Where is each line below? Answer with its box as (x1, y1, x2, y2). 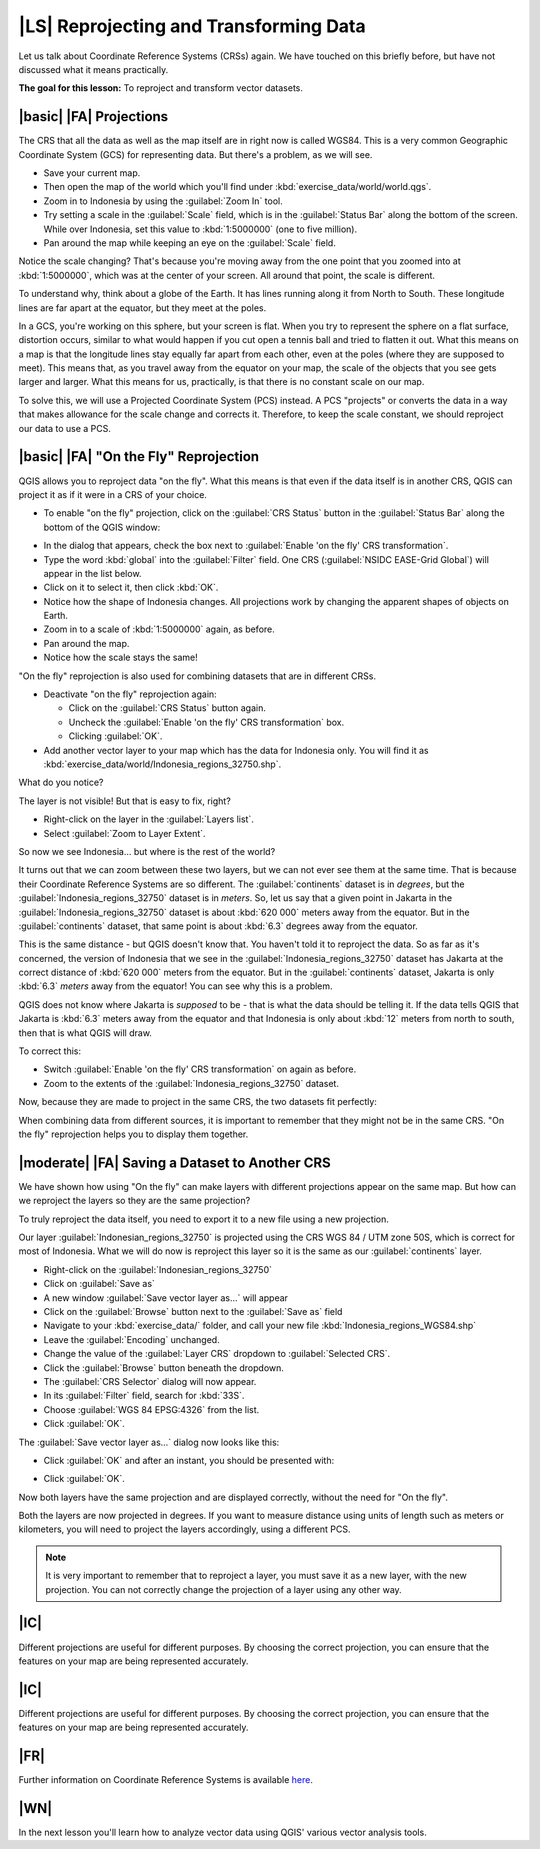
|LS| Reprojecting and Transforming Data (18, 15, 367, 37)
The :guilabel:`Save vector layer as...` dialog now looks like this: (18, 1436, 280, 1448)
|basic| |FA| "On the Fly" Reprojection (18, 448, 260, 465)
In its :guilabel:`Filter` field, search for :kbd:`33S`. (43, 1390, 245, 1402)
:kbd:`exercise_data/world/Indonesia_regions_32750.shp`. (43, 758, 282, 770)
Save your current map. (43, 167, 141, 179)
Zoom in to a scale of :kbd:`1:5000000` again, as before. (43, 623, 275, 635)
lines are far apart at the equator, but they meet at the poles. (18, 301, 267, 314)
